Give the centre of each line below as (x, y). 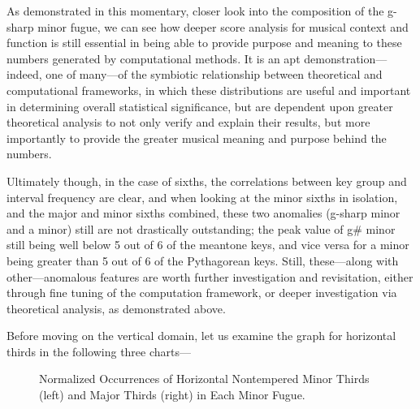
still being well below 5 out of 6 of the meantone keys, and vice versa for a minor (208, 245)
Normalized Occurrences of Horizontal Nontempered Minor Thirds (204, 379)
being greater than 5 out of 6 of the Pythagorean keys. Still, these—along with (203, 260)
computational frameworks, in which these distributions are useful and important (209, 90)
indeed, (24, 74)
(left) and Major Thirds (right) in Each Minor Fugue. (172, 395)
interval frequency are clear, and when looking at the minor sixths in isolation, (202, 197)
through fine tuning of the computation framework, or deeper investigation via (202, 293)
